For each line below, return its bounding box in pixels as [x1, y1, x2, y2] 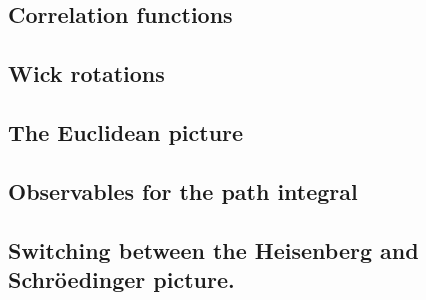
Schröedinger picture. [8, 263, 235, 294]
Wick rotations [8, 58, 165, 89]
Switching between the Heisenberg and [8, 234, 419, 265]
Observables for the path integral [8, 175, 358, 206]
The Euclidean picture [8, 116, 244, 147]
